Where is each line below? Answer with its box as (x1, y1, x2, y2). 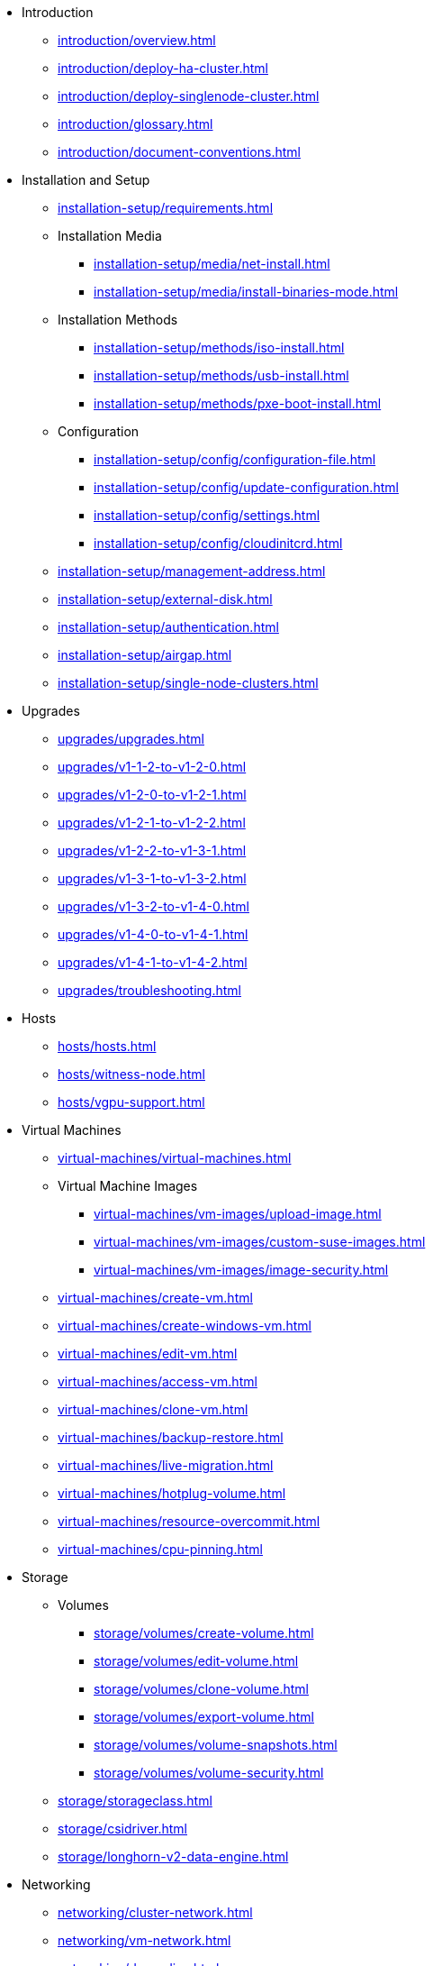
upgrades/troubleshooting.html (58, 983, 241, 998)
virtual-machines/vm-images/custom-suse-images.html (94, 1234, 426, 1249)
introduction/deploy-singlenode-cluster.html (58, 88, 320, 104)
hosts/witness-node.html (58, 1066, 205, 1082)
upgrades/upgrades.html (58, 731, 204, 746)
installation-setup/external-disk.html (58, 591, 273, 607)
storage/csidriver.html (58, 1821, 187, 1836)
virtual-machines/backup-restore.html (58, 1430, 284, 1445)
